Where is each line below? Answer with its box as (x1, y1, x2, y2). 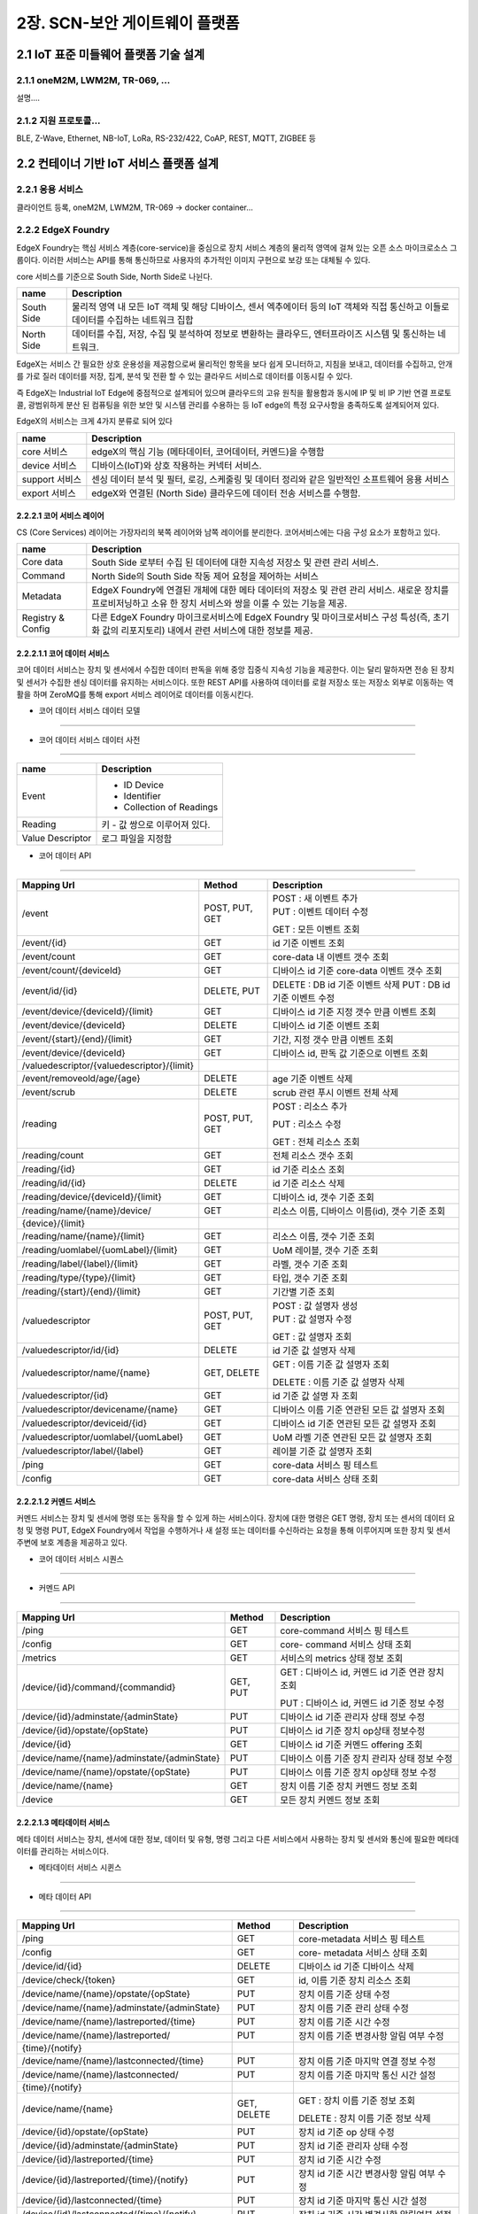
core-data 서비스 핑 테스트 (272, 1459, 379, 1471)
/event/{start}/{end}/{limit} (21, 1033, 133, 1045)
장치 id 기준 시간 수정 (297, 2154, 382, 2166)
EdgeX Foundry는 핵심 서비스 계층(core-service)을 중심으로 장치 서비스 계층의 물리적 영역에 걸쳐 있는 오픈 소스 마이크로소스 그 (16, 242, 458, 252)
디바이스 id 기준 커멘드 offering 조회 (280, 1738, 423, 1751)
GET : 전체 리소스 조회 (272, 1135, 360, 1148)
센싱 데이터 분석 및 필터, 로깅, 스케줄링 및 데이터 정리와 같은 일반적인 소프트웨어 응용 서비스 (91, 473, 450, 485)
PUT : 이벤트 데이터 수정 (272, 905, 369, 917)
